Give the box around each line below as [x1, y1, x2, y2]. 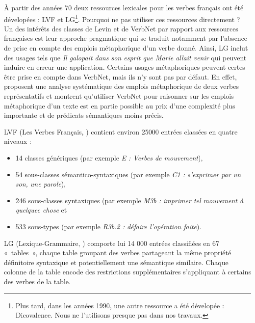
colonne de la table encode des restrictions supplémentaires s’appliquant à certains [4, 267, 251, 277]
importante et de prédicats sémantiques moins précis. [4, 110, 164, 120]
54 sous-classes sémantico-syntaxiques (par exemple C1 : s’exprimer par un [15, 169, 241, 179]
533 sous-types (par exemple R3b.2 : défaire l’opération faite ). [15, 221, 202, 231]
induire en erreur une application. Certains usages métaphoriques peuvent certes [4, 62, 245, 72]
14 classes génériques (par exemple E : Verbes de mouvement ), [15, 152, 203, 162]
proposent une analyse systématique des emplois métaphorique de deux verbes [4, 81, 239, 91]
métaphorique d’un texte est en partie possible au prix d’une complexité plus [4, 100, 235, 110]
